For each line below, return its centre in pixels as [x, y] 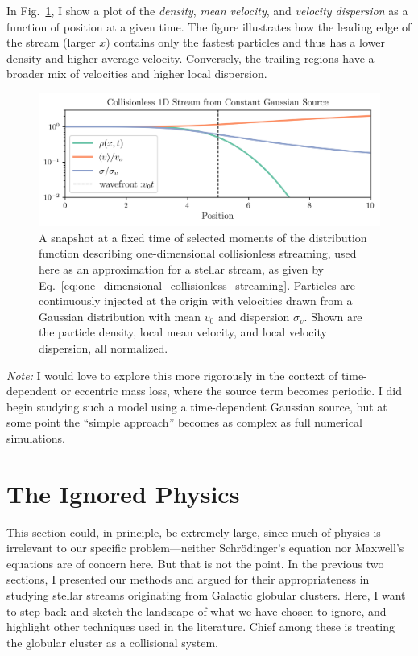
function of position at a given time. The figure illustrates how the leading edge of [209, 26]
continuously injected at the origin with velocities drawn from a [196, 301]
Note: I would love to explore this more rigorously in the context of [172, 375]
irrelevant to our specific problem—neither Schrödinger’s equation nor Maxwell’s [205, 548]
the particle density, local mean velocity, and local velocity [183, 332]
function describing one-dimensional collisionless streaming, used [198, 253]
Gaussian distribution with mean [120, 316]
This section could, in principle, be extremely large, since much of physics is [194, 532]
